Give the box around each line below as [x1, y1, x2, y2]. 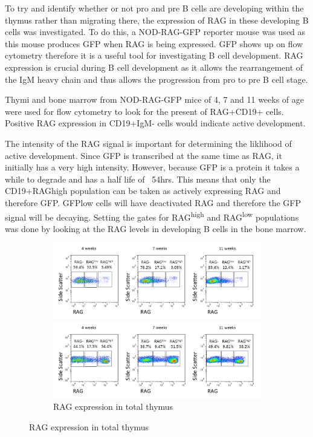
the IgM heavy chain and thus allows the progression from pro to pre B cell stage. [5, 73, 308, 85]
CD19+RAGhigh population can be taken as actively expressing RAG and [5, 184, 281, 197]
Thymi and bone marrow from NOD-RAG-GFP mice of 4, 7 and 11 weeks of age [5, 93, 305, 106]
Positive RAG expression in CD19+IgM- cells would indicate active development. [5, 117, 306, 129]
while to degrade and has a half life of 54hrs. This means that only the [5, 172, 271, 185]
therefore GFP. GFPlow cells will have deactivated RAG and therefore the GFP [5, 196, 302, 209]
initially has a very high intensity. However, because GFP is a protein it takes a [5, 161, 300, 173]
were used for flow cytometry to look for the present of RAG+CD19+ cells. [5, 105, 284, 117]
